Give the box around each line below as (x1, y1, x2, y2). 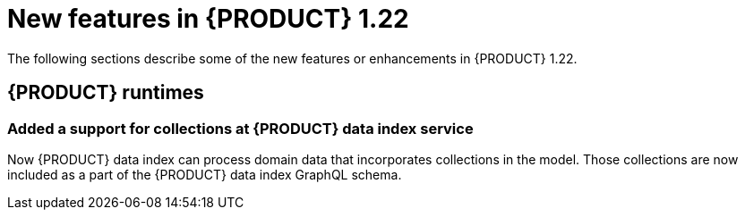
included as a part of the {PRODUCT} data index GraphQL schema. (7, 166, 402, 182)
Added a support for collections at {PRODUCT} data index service (7, 119, 474, 138)
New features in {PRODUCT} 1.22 (7, 4, 409, 34)
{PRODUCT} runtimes (7, 81, 204, 104)
